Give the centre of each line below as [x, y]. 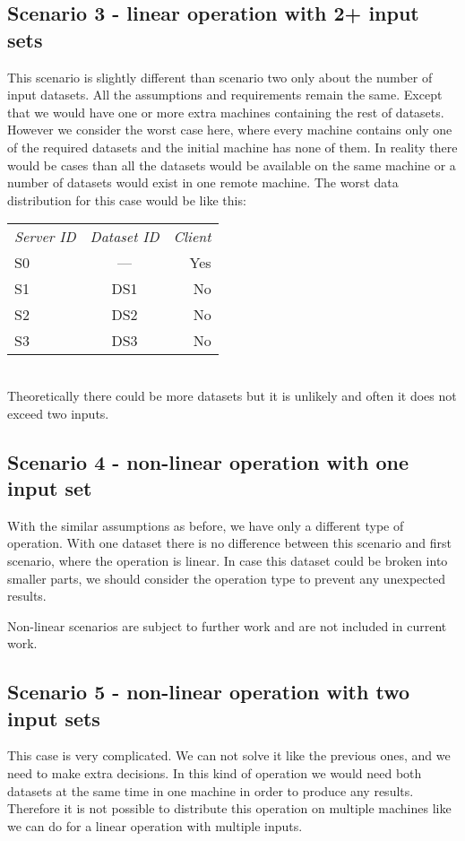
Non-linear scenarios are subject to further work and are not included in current [227, 625]
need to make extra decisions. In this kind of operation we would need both [215, 773]
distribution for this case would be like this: [127, 199]
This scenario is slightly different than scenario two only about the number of [220, 77]
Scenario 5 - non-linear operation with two [209, 692]
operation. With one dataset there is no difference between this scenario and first [230, 543]
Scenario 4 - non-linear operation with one [208, 461]
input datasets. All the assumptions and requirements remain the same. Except [225, 95]
